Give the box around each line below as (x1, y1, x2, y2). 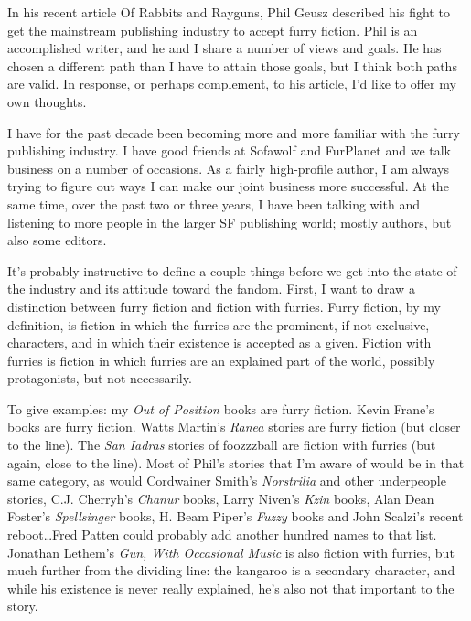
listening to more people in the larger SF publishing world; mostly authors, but (7, 212, 452, 231)
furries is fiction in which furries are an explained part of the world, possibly (7, 350, 435, 369)
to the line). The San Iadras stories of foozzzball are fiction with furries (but (7, 435, 436, 455)
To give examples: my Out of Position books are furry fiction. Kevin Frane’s (7, 399, 434, 418)
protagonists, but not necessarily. (7, 369, 192, 388)
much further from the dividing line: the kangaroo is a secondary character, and (7, 561, 455, 580)
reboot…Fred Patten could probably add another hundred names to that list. (7, 525, 437, 544)
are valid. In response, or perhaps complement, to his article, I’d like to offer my (7, 74, 456, 93)
